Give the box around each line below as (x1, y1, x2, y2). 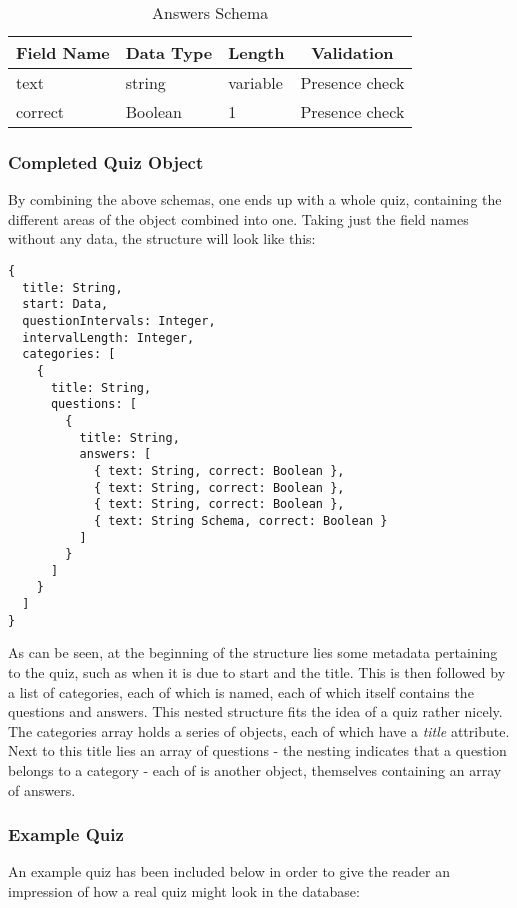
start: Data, (22, 297, 109, 312)
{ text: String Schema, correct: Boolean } (93, 513, 388, 528)
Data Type (125, 41, 213, 64)
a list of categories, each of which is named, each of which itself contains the (8, 681, 474, 702)
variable (228, 71, 283, 94)
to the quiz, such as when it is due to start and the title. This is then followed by (8, 662, 506, 683)
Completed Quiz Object (8, 149, 204, 174)
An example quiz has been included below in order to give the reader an (8, 861, 451, 882)
